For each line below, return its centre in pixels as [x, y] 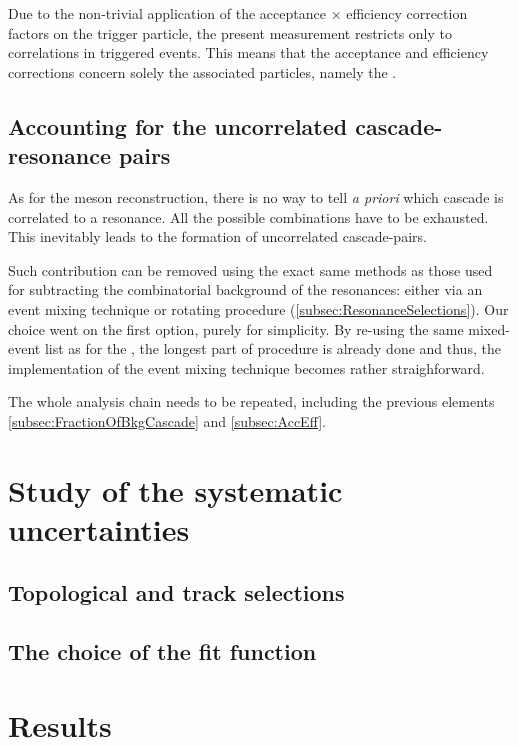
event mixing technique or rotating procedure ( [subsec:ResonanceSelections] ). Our [258, 308]
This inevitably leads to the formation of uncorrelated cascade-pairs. [217, 236]
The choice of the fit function [162, 651]
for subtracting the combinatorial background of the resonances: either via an [245, 289]
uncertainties [99, 528]
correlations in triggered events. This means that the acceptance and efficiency [248, 52]
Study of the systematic [175, 489]
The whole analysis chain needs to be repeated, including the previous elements [251, 401]
